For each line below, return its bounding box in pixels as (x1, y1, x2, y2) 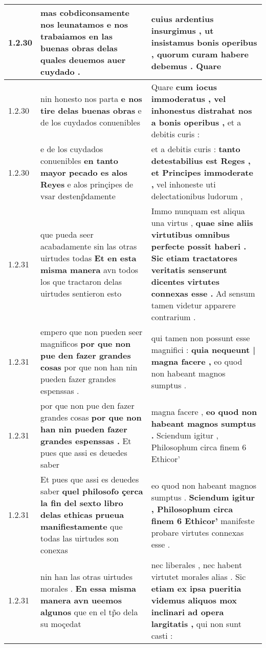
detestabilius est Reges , (151, 155, 251, 166)
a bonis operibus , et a (151, 116, 241, 128)
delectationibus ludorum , (151, 190, 243, 202)
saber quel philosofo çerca (40, 485, 143, 497)
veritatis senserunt (151, 264, 228, 276)
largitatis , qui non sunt (151, 618, 241, 630)
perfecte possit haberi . (151, 240, 247, 252)
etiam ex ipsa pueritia (151, 582, 241, 594)
